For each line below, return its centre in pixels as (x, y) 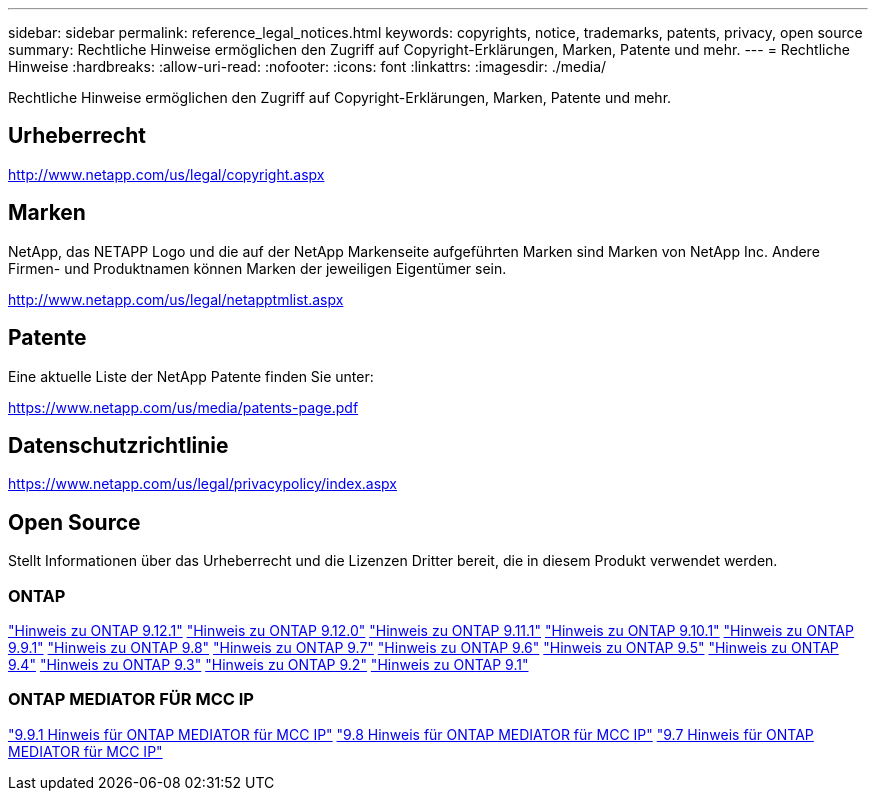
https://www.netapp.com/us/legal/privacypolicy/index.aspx (202, 484)
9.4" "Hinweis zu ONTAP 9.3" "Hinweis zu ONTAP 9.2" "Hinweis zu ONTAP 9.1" (268, 664)
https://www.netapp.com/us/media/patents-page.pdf (183, 407)
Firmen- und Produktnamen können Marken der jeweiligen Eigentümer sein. (257, 268)
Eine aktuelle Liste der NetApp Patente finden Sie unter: (191, 376)
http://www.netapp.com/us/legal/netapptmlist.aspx (176, 299)
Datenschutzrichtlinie (118, 445)
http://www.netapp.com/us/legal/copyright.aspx (166, 174)
